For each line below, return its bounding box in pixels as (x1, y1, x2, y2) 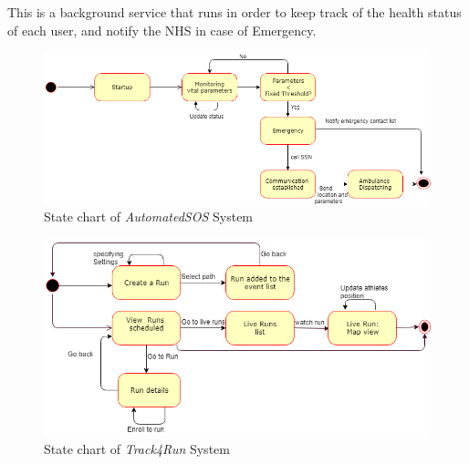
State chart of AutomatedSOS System (44, 207, 254, 226)
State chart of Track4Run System (44, 438, 230, 458)
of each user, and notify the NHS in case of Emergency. (7, 20, 317, 39)
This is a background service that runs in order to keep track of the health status (7, 3, 462, 21)
